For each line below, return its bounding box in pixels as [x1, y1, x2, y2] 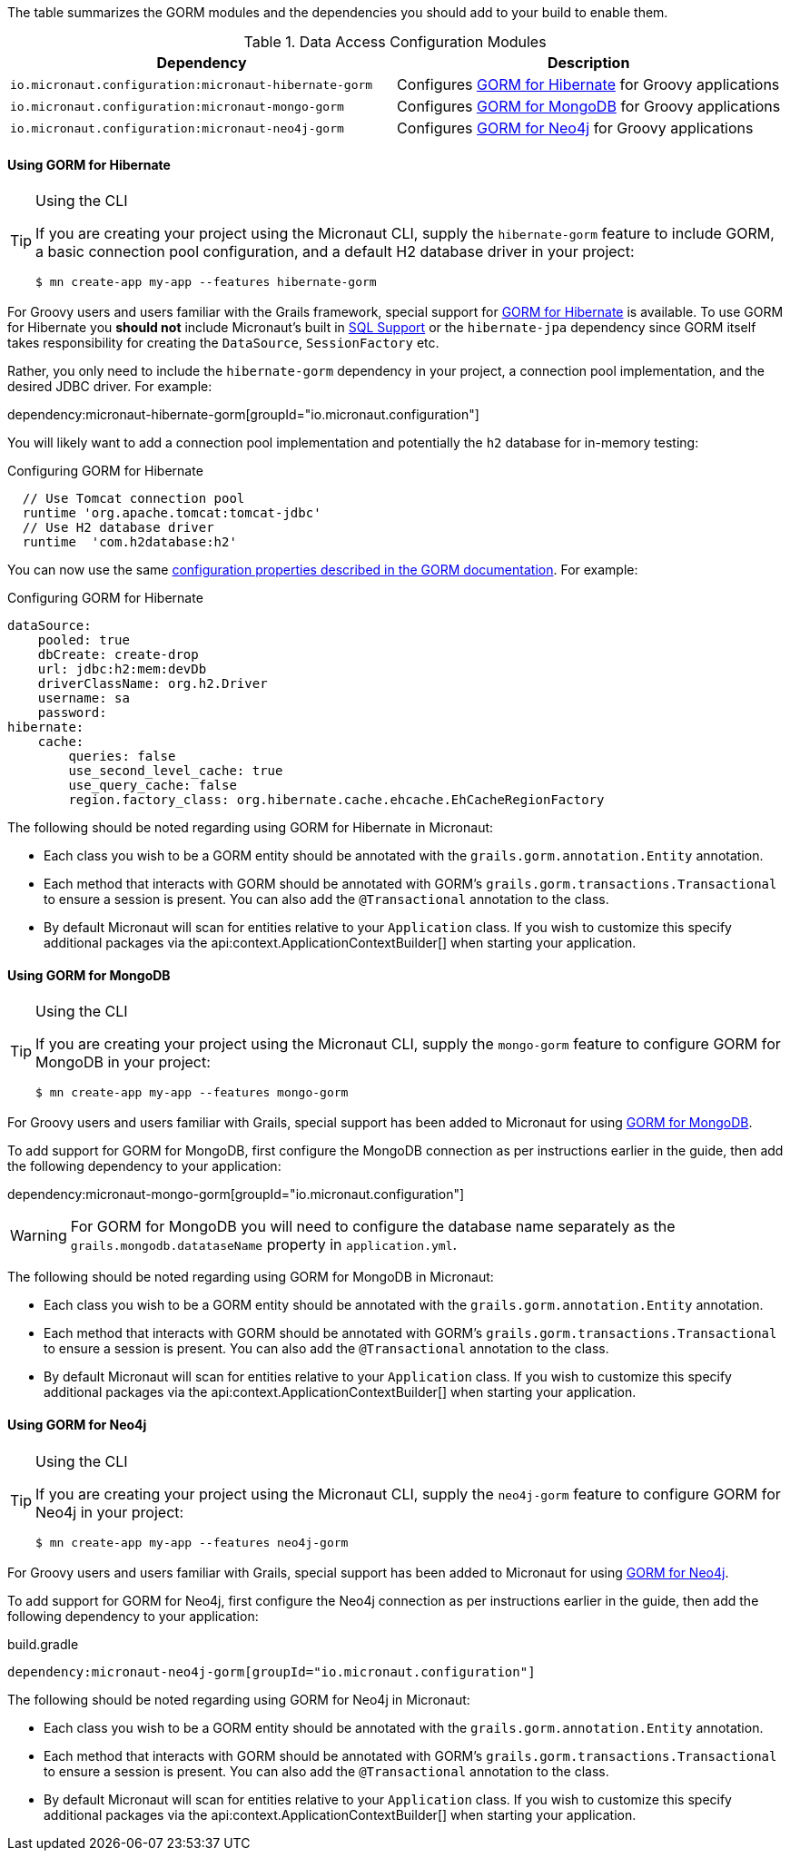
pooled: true [37, 633, 130, 648]
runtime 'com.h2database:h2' [22, 535, 237, 550]
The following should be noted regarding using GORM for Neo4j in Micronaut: [7, 1691, 470, 1707]
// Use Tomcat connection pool [22, 491, 245, 506]
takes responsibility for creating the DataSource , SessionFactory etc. [7, 335, 439, 351]
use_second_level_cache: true [68, 763, 283, 779]
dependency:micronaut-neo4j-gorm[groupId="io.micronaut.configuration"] [7, 1664, 536, 1679]
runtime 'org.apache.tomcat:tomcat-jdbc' [22, 506, 321, 521]
